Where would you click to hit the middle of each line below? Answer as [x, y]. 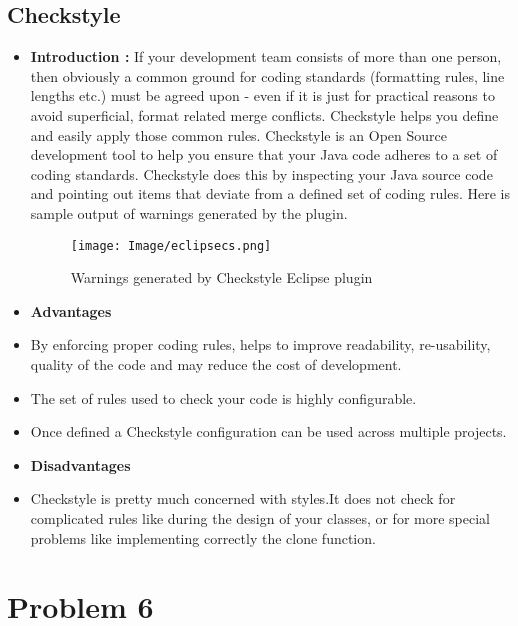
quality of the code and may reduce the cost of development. [216, 363]
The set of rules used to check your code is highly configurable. [223, 397]
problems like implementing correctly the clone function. [203, 537]
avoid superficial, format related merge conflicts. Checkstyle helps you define [264, 114]
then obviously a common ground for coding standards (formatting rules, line [267, 75]
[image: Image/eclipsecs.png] [171, 245]
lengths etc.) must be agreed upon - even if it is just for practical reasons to [262, 95]
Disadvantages [80, 464]
